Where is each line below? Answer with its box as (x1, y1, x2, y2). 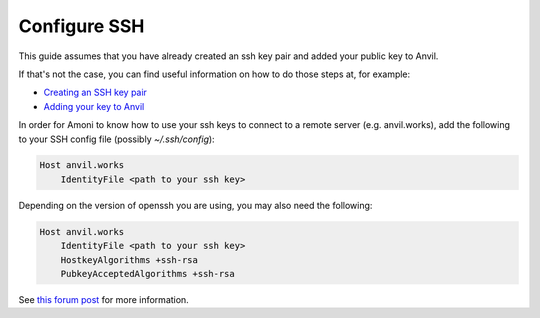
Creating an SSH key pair (43, 86, 147, 99)
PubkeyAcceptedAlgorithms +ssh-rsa (60, 268, 235, 280)
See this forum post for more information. (18, 294, 189, 305)
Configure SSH (18, 15, 145, 37)
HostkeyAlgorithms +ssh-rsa (60, 254, 199, 265)
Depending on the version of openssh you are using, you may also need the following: (18, 199, 373, 211)
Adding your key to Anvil (43, 100, 145, 112)
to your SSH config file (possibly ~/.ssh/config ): (18, 133, 215, 145)
